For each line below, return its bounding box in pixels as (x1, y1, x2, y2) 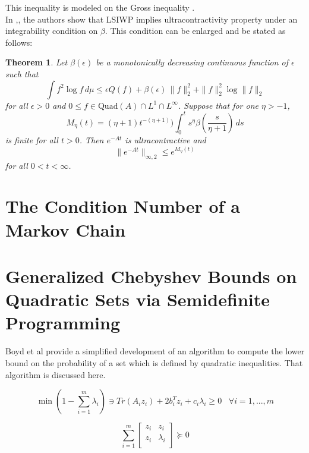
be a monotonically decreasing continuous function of (96, 56, 288, 68)
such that (5, 67, 39, 80)
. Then (79, 134, 104, 146)
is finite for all (5, 134, 58, 146)
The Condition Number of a (5, 194, 240, 218)
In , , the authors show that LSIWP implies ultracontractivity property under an (5, 12, 298, 25)
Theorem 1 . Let (5, 56, 68, 68)
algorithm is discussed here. (5, 368, 106, 380)
